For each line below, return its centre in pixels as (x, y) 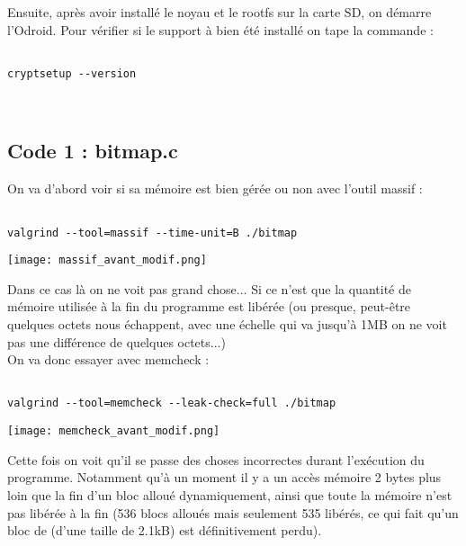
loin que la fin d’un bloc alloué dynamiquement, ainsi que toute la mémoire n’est (230, 494)
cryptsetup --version (72, 73)
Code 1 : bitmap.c (93, 151)
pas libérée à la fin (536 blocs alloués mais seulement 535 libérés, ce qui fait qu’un (233, 512)
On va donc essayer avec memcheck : (108, 359)
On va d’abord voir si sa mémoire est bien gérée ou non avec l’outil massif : (215, 188)
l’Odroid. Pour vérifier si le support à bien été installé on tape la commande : (220, 29)
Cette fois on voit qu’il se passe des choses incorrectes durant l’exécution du (216, 459)
